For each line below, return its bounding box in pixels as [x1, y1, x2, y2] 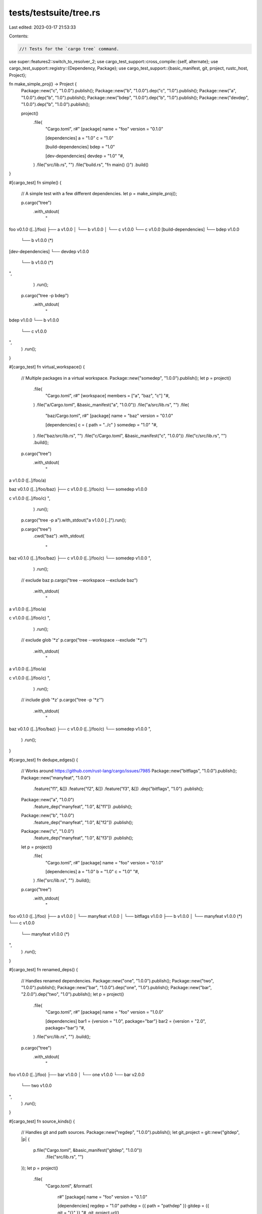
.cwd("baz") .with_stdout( [33, 533, 84, 539]
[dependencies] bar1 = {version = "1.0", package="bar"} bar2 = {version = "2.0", [45, 1018, 206, 1024]
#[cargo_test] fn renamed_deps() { [9, 967, 78, 973]
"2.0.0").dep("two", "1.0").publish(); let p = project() [21, 991, 124, 997]
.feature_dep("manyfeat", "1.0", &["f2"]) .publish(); [33, 819, 133, 825]
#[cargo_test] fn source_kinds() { [9, 1118, 75, 1124]
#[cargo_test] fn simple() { [9, 180, 62, 185]
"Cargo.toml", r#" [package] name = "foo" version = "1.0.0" [45, 1009, 164, 1015]
